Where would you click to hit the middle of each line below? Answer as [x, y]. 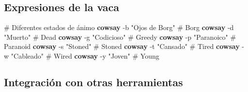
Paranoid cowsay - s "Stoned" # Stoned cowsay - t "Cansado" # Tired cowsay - [124, 46]
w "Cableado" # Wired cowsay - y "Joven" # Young [82, 55]
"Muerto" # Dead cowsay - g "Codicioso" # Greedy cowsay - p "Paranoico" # [120, 37]
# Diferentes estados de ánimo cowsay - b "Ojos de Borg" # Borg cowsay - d [119, 27]
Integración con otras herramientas [93, 82]
